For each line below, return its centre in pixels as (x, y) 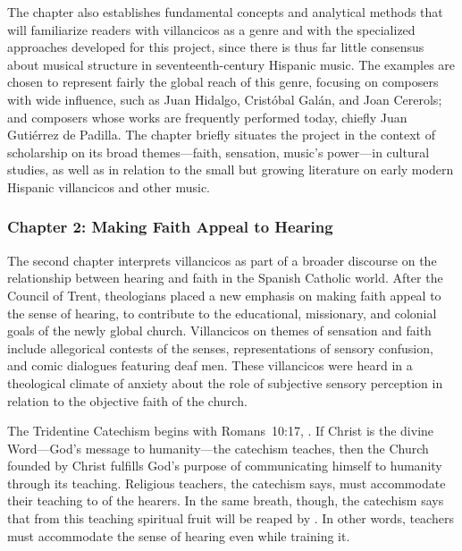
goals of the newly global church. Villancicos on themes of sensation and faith (219, 331)
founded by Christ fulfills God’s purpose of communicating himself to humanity (225, 466)
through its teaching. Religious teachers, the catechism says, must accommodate (227, 483)
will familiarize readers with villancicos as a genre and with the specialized (211, 29)
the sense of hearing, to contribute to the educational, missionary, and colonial (222, 313)
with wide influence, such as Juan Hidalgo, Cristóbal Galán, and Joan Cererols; (225, 99)
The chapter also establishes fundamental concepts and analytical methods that (225, 12)
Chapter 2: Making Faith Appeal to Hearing (170, 227)
